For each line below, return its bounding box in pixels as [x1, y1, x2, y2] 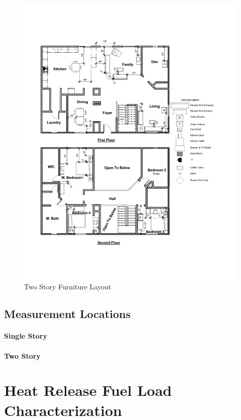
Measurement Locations [4, 306, 131, 322]
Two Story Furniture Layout [24, 281, 111, 292]
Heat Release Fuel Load [4, 380, 172, 400]
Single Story [4, 331, 48, 341]
